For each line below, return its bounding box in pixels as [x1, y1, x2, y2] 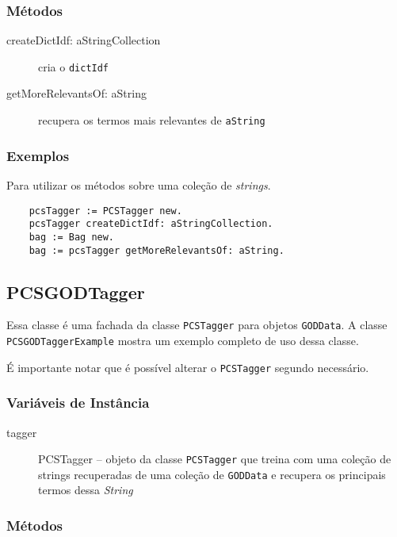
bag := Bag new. [29, 231, 115, 243]
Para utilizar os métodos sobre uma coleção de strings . [6, 176, 271, 193]
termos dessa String [38, 481, 133, 498]
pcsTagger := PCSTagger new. [29, 205, 182, 217]
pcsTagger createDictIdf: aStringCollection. [29, 218, 273, 230]
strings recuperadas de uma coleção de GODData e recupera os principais [38, 466, 386, 482]
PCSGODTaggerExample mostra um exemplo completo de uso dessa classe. [6, 332, 359, 349]
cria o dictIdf [38, 58, 109, 75]
